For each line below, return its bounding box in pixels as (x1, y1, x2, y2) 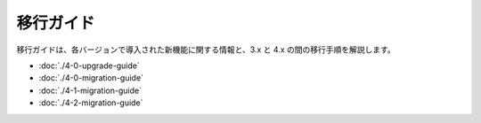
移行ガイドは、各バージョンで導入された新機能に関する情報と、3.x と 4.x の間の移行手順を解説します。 (16, 44, 395, 55)
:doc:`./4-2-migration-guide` (38, 97, 143, 108)
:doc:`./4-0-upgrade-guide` (38, 60, 140, 71)
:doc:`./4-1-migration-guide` (38, 85, 143, 96)
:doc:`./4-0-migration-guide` (38, 73, 144, 83)
